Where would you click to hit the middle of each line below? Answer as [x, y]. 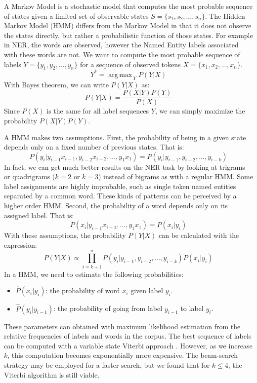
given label [147, 290]
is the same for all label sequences [98, 111]
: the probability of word [83, 290]
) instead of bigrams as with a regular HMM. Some [175, 176]
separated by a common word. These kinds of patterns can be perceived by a [120, 196]
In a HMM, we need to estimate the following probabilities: [94, 274]
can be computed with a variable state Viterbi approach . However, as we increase [128, 345]
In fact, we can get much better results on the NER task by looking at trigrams [125, 167]
